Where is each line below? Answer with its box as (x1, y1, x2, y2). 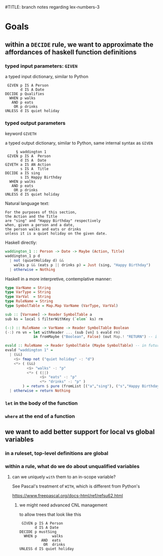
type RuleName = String (5, 299, 53, 304)
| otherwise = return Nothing (9, 388, 70, 393)
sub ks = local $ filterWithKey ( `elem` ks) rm (5, 317, 103, 321)
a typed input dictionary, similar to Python (5, 73, 89, 79)
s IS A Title (20, 167, 49, 171)
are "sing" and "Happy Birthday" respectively (5, 219, 101, 223)
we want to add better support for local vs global (5, 428, 155, 436)
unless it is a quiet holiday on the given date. (5, 231, 108, 236)
